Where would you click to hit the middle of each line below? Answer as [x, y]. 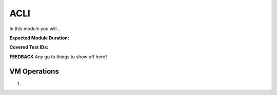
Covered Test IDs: [29, 47]
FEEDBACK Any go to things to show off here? [58, 57]
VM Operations [34, 71]
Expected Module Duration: [39, 38]
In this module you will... [35, 29]
